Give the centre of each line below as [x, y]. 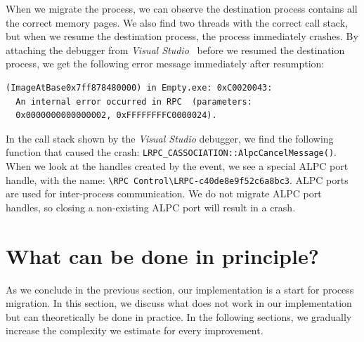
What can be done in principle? [162, 255]
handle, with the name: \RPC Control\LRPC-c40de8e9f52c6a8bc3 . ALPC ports [177, 179]
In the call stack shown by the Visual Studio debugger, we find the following [170, 138]
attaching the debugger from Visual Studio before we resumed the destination [175, 50]
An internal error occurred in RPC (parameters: [134, 101]
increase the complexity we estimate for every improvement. [135, 330]
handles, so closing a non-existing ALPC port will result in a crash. [151, 207]
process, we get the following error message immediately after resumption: [165, 64]
